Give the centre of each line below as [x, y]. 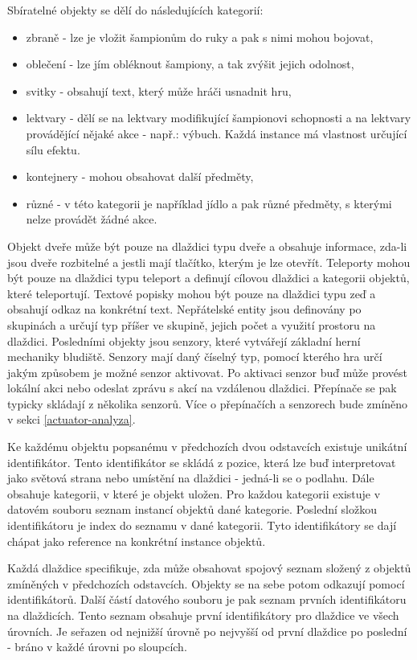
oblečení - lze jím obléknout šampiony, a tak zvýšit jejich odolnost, [190, 64]
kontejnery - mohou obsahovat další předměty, [140, 176]
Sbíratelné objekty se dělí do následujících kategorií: [135, 10]
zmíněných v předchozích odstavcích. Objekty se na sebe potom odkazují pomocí [206, 583]
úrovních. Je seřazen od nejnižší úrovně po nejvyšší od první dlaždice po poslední [207, 631]
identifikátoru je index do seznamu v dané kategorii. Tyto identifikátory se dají [202, 525]
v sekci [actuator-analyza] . [72, 419]
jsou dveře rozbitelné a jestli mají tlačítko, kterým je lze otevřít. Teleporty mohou [209, 262]
